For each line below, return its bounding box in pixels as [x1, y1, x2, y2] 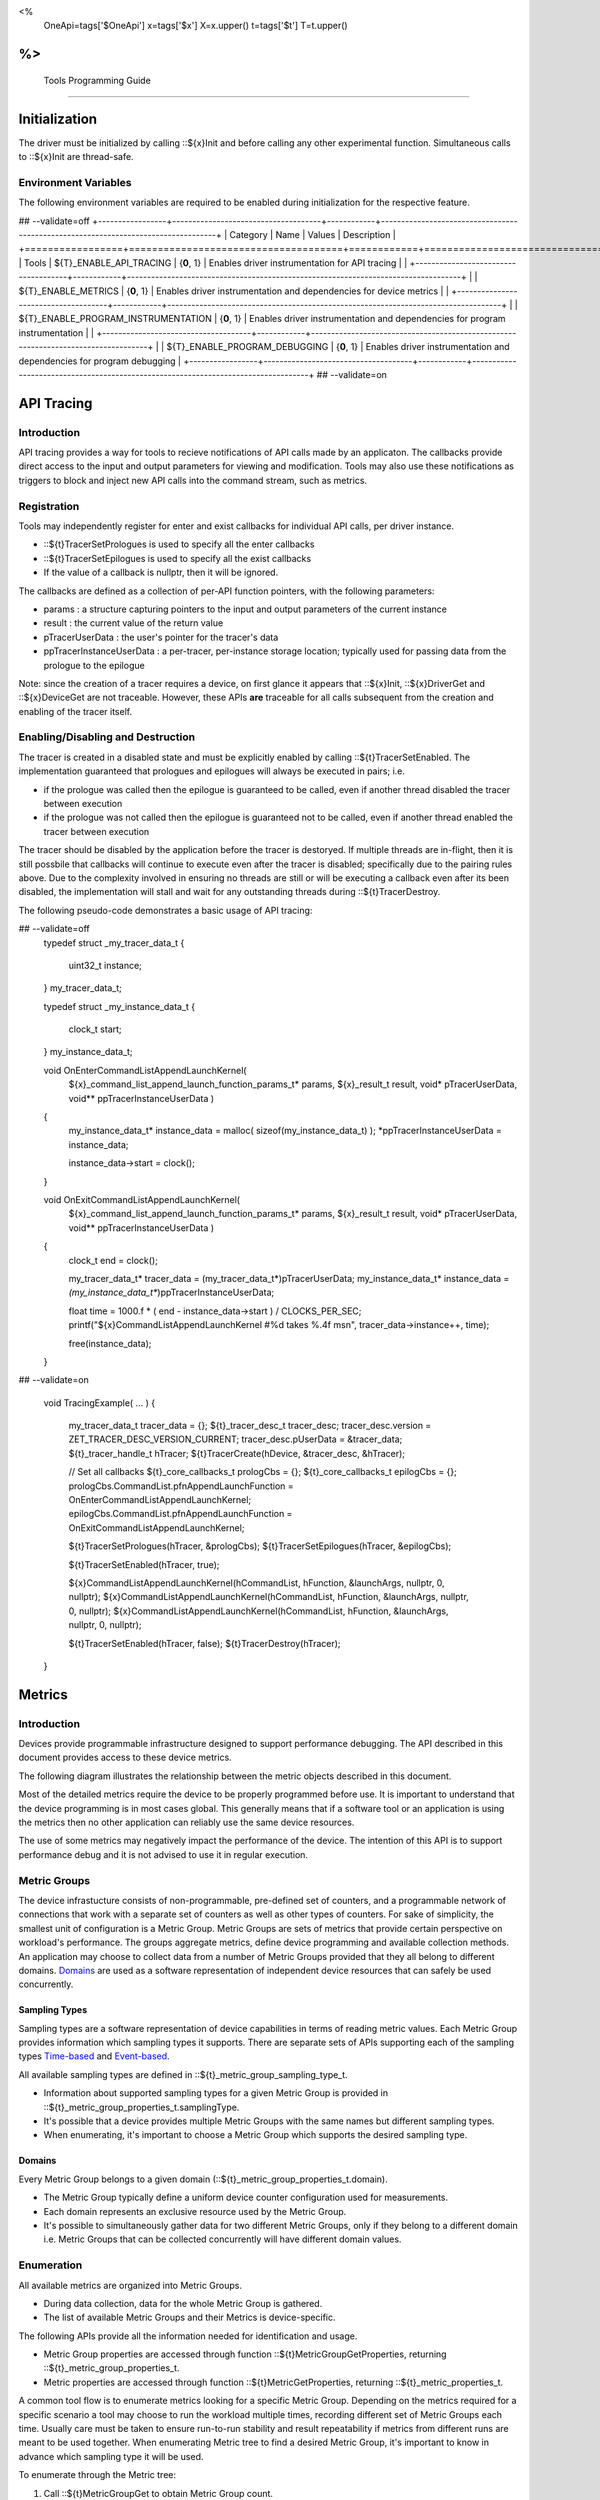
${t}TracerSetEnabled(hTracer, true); [68, 1558, 220, 1570]
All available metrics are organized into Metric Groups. [18, 2279, 242, 2291]
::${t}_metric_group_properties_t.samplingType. [43, 2101, 240, 2113]
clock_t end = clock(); [68, 1254, 159, 1266]
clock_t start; [68, 1023, 122, 1035]
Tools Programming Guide [43, 74, 152, 86]
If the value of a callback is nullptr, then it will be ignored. [43, 566, 279, 579]
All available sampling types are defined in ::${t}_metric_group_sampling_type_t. [18, 2068, 349, 2080]
